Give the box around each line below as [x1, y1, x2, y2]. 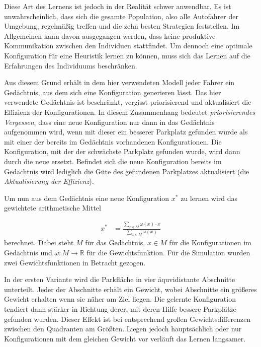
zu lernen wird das [181, 192, 238, 203]
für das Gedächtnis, [85, 237, 145, 248]
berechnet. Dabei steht [4, 237, 74, 248]
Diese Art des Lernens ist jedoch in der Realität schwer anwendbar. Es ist [4, 1, 231, 11]
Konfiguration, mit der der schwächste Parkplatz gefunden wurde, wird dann [4, 146, 240, 157]
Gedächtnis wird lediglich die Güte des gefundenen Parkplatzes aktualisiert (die [4, 166, 249, 176]
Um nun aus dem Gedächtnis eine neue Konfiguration [4, 192, 169, 203]
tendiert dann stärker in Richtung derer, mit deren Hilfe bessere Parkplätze [4, 304, 236, 314]
